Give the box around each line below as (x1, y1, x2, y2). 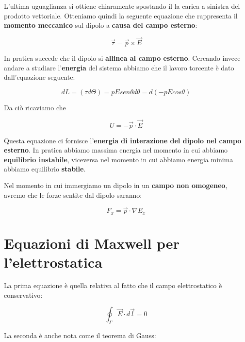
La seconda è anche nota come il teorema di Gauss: (4, 330, 156, 341)
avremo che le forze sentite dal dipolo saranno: (4, 189, 142, 200)
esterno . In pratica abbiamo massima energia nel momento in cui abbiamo (4, 145, 228, 155)
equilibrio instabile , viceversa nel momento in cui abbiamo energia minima (4, 154, 233, 164)
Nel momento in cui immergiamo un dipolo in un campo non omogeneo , (4, 180, 228, 190)
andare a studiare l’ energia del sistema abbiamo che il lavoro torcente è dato (4, 62, 234, 72)
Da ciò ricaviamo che (4, 102, 66, 112)
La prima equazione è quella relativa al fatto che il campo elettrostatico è (4, 280, 222, 291)
